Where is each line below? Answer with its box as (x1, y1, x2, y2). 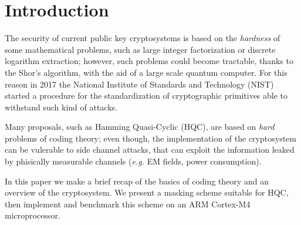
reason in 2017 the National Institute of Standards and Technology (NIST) (5, 78, 274, 90)
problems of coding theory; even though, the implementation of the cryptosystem (5, 132, 296, 144)
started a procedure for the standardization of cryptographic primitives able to (5, 89, 288, 102)
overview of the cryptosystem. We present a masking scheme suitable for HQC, (5, 186, 289, 199)
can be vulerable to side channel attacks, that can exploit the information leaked (5, 143, 295, 156)
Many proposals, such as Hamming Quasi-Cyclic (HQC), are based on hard (5, 120, 275, 133)
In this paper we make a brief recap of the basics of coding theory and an (5, 174, 269, 187)
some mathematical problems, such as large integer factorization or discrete (5, 43, 276, 55)
